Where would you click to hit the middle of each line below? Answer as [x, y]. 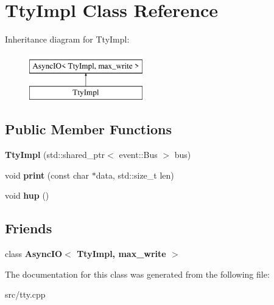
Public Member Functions [88, 129]
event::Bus [138, 155]
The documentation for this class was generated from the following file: [137, 274]
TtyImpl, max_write [121, 254]
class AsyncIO [34, 254]
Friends [29, 228]
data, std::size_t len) [135, 175]
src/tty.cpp [25, 294]
